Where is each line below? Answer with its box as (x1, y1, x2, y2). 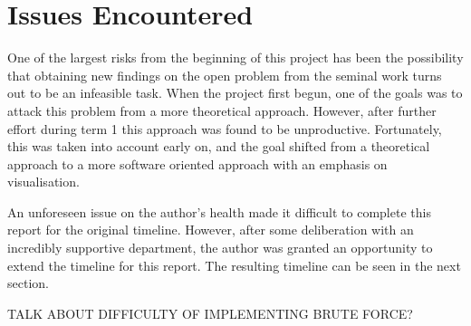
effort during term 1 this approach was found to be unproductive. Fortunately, (7, 119, 442, 138)
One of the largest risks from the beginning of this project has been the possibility (7, 48, 464, 67)
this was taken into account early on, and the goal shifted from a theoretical (7, 137, 430, 156)
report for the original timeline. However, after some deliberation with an (7, 220, 414, 239)
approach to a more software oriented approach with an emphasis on (7, 154, 388, 173)
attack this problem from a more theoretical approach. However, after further (7, 101, 437, 120)
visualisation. (7, 172, 80, 191)
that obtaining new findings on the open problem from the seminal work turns (7, 65, 442, 84)
